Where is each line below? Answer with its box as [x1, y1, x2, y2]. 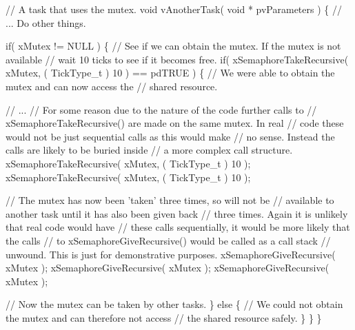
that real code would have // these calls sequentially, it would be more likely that [6, 220, 350, 234]
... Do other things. [6, 15, 86, 30]
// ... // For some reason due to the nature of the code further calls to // [6, 102, 317, 116]
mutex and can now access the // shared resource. [6, 79, 218, 93]
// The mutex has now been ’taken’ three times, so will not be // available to [6, 193, 334, 207]
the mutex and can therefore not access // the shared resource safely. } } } [6, 310, 322, 324]
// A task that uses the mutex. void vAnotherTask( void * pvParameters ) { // [6, 2, 342, 16]
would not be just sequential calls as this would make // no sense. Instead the [6, 129, 335, 143]
